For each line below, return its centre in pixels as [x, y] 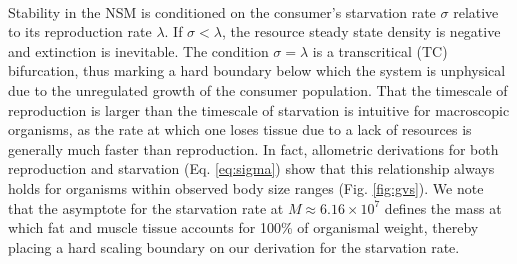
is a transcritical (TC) [380, 50]
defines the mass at [443, 207]
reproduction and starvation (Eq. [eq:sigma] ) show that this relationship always [251, 168]
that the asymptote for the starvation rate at [146, 207]
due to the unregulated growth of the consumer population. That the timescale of [258, 89]
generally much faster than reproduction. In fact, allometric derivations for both [253, 148]
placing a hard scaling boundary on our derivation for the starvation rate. [234, 246]
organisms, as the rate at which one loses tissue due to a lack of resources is [240, 129]
